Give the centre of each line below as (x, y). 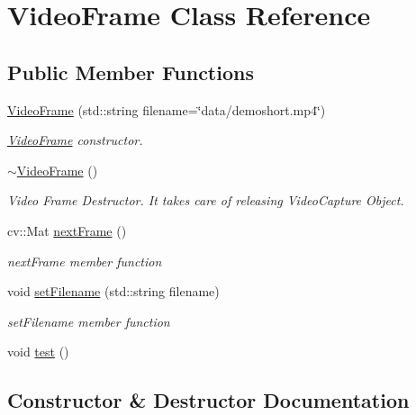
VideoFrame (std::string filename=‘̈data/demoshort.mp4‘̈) (167, 109)
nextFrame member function (85, 261)
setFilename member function (89, 321)
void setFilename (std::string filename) (113, 291)
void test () (38, 352)
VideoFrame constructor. (75, 140)
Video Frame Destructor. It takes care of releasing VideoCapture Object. (206, 200)
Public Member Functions (131, 72)
